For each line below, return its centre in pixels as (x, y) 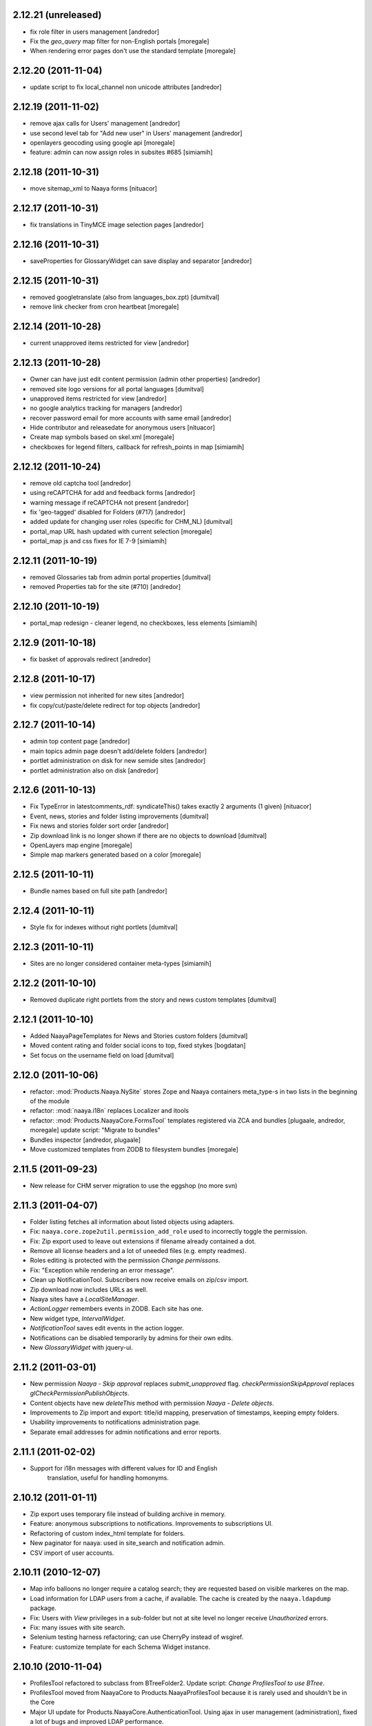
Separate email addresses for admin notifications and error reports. (126, 1432)
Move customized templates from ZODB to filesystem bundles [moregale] (134, 1149)
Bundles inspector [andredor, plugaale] (85, 1140)
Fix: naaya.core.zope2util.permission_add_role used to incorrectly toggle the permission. (169, 1232)
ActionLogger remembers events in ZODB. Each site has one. (117, 1309)
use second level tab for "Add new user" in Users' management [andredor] (136, 133)
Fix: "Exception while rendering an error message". (102, 1270)
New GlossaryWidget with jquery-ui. (82, 1347)
